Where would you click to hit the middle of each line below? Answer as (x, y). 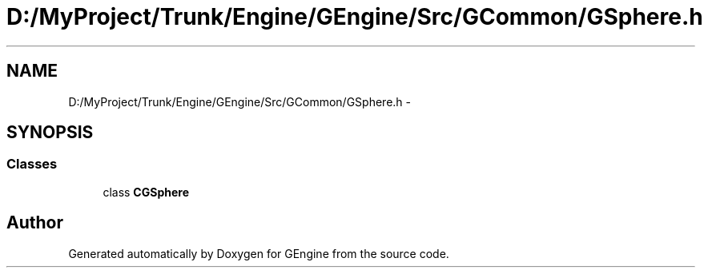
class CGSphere (146, 192)
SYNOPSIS (50, 133)
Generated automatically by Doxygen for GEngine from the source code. (259, 253)
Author (35, 223)
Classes (32, 164)
